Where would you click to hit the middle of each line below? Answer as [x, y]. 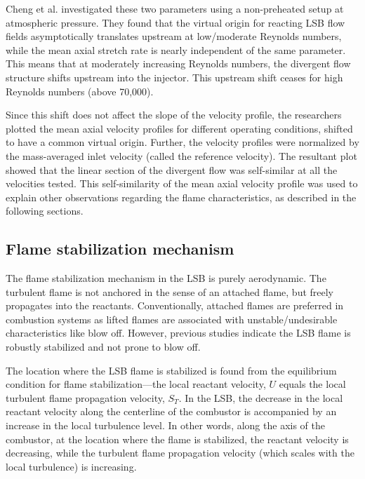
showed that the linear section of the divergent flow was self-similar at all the [172, 169]
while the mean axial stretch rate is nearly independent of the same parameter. [176, 49]
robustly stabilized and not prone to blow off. [103, 347]
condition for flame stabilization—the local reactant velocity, [136, 384]
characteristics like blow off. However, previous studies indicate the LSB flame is [178, 333]
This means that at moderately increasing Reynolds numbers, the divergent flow [178, 63]
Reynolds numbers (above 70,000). [80, 91]
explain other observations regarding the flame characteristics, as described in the [181, 197]
